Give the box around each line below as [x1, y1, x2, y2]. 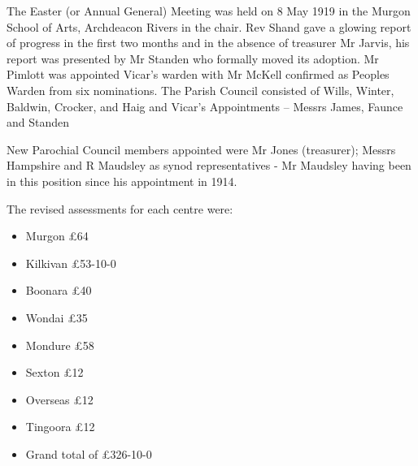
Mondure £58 [25, 336, 94, 353]
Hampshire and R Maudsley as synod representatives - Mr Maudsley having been [7, 157, 411, 174]
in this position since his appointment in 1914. [7, 172, 237, 189]
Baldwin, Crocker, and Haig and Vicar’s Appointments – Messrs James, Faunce [7, 97, 403, 114]
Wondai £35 [25, 309, 88, 326]
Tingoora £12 [25, 418, 95, 435]
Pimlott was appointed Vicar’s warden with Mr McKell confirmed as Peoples [7, 66, 390, 83]
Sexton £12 [25, 364, 84, 381]
